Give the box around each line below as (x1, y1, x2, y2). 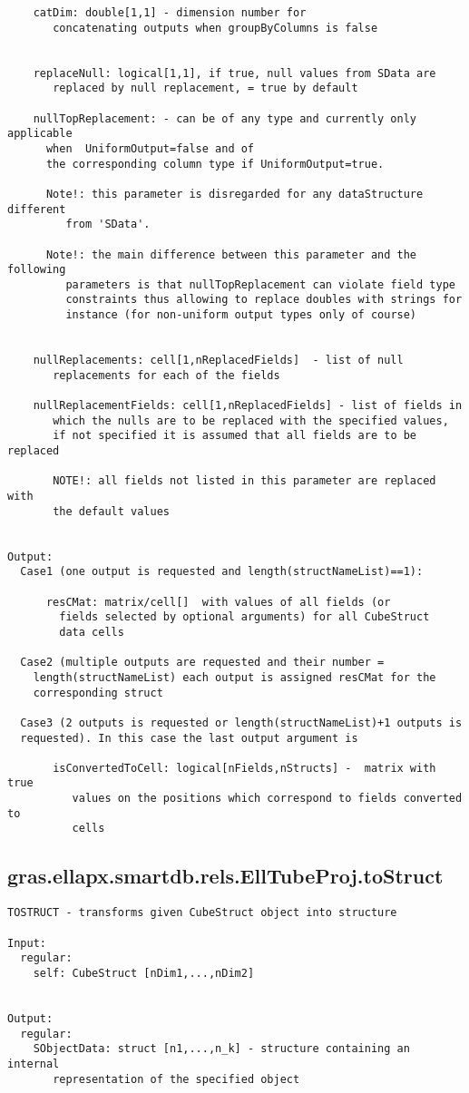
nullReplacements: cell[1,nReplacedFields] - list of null (33, 354, 404, 367)
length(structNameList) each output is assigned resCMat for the (33, 670, 436, 684)
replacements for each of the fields (53, 368, 280, 382)
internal (7, 1057, 60, 1070)
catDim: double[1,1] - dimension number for (33, 6, 307, 19)
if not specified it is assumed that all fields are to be (53, 429, 417, 443)
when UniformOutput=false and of (45, 142, 255, 155)
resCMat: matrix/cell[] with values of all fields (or (45, 595, 391, 609)
